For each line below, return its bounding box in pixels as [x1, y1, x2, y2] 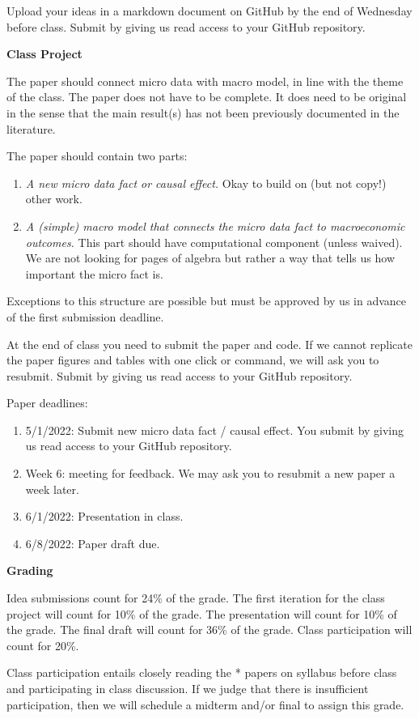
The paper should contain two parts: [6, 147, 188, 164]
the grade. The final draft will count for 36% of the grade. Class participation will [6, 621, 413, 638]
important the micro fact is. [25, 265, 163, 282]
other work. [25, 190, 83, 207]
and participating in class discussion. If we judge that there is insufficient [6, 680, 369, 696]
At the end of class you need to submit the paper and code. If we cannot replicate [6, 335, 413, 352]
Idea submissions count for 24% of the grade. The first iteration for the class [6, 589, 385, 606]
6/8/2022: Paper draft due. [25, 534, 160, 551]
